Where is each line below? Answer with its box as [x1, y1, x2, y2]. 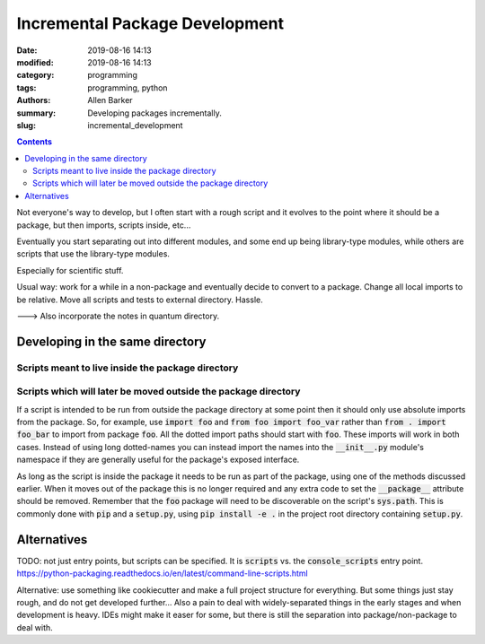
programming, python [87, 82, 168, 93]
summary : [16, 108, 57, 118]
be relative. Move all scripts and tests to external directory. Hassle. [16, 294, 264, 305]
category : [16, 70, 55, 81]
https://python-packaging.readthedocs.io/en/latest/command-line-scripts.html [16, 568, 309, 579]
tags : [16, 82, 37, 93]
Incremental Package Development [16, 13, 285, 33]
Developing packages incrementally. [87, 108, 222, 118]
